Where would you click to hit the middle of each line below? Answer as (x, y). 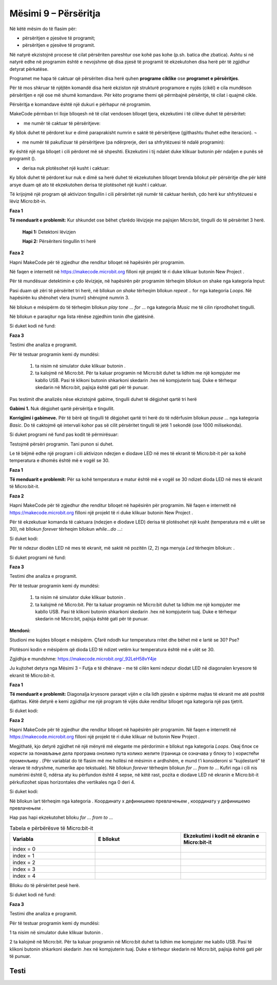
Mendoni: (20, 630)
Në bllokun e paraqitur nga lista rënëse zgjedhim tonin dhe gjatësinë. (82, 317)
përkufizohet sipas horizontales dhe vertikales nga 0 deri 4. (72, 782)
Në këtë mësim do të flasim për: (43, 29)
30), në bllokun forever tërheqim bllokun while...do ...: (66, 529)
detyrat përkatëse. (29, 69)
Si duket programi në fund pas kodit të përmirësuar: (64, 435)
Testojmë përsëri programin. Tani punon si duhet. (62, 444)
